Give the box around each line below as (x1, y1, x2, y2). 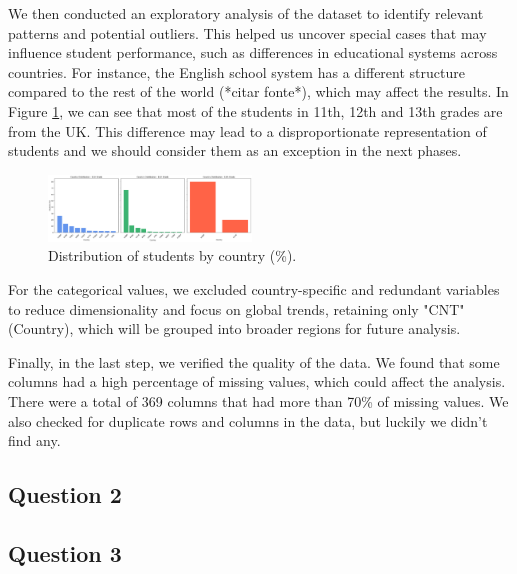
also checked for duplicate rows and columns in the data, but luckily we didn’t (8, 410, 488, 431)
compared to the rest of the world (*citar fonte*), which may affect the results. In (8, 81, 509, 102)
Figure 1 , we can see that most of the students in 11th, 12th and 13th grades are (8, 100, 503, 121)
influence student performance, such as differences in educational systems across (8, 42, 498, 63)
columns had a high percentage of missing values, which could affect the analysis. (8, 371, 506, 392)
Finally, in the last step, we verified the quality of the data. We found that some (8, 351, 500, 372)
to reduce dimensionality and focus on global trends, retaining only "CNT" (8, 298, 465, 319)
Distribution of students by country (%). (48, 245, 297, 266)
